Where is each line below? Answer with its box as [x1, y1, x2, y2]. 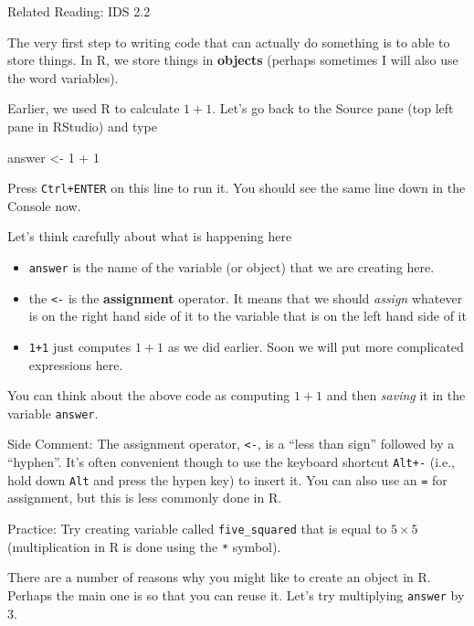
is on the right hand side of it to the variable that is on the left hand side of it [28, 306, 467, 325]
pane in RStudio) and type [7, 116, 157, 135]
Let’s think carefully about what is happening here [7, 227, 292, 246]
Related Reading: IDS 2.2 [7, 2, 151, 20]
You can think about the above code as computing [7, 386, 290, 405]
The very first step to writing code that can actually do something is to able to [7, 32, 450, 51]
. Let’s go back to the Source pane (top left [212, 99, 454, 118]
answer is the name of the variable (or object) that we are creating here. [28, 258, 435, 276]
